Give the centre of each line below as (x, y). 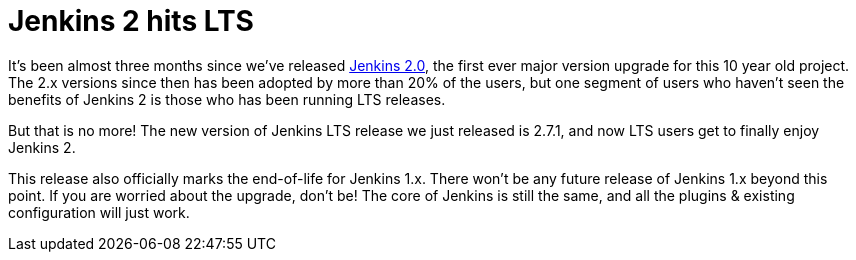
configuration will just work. (99, 212)
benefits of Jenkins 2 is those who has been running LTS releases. (227, 99)
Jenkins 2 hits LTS (131, 21)
